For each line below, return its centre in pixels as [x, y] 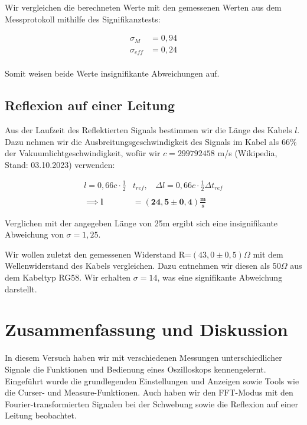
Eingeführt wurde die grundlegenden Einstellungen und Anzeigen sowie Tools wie [152, 380]
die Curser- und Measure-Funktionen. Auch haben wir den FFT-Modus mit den [149, 392]
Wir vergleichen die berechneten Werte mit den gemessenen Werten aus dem [143, 7]
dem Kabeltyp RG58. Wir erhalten [68, 277]
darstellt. [21, 289]
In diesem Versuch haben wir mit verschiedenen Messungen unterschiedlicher [143, 358]
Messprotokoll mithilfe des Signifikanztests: [83, 19]
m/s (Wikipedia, [247, 153]
